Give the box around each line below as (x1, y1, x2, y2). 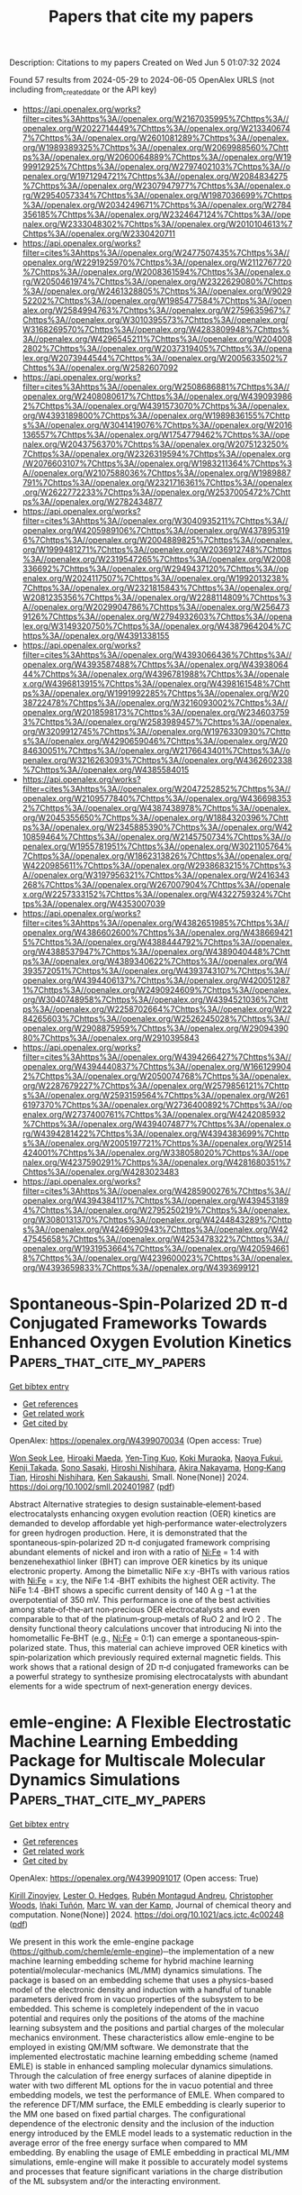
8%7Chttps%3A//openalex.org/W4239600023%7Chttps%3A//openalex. (22, 1252, 293, 1263)
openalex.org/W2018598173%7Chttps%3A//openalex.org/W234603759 (22, 706, 290, 717)
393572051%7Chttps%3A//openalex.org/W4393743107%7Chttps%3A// (22, 965, 290, 976)
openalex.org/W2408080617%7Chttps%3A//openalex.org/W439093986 (22, 390, 293, 402)
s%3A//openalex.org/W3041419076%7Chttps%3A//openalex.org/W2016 (22, 419, 293, 430)
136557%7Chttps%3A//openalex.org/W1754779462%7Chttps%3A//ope (22, 429, 290, 440)
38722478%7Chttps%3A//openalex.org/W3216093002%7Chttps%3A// (22, 697, 289, 708)
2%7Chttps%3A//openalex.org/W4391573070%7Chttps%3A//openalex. (22, 400, 290, 411)
